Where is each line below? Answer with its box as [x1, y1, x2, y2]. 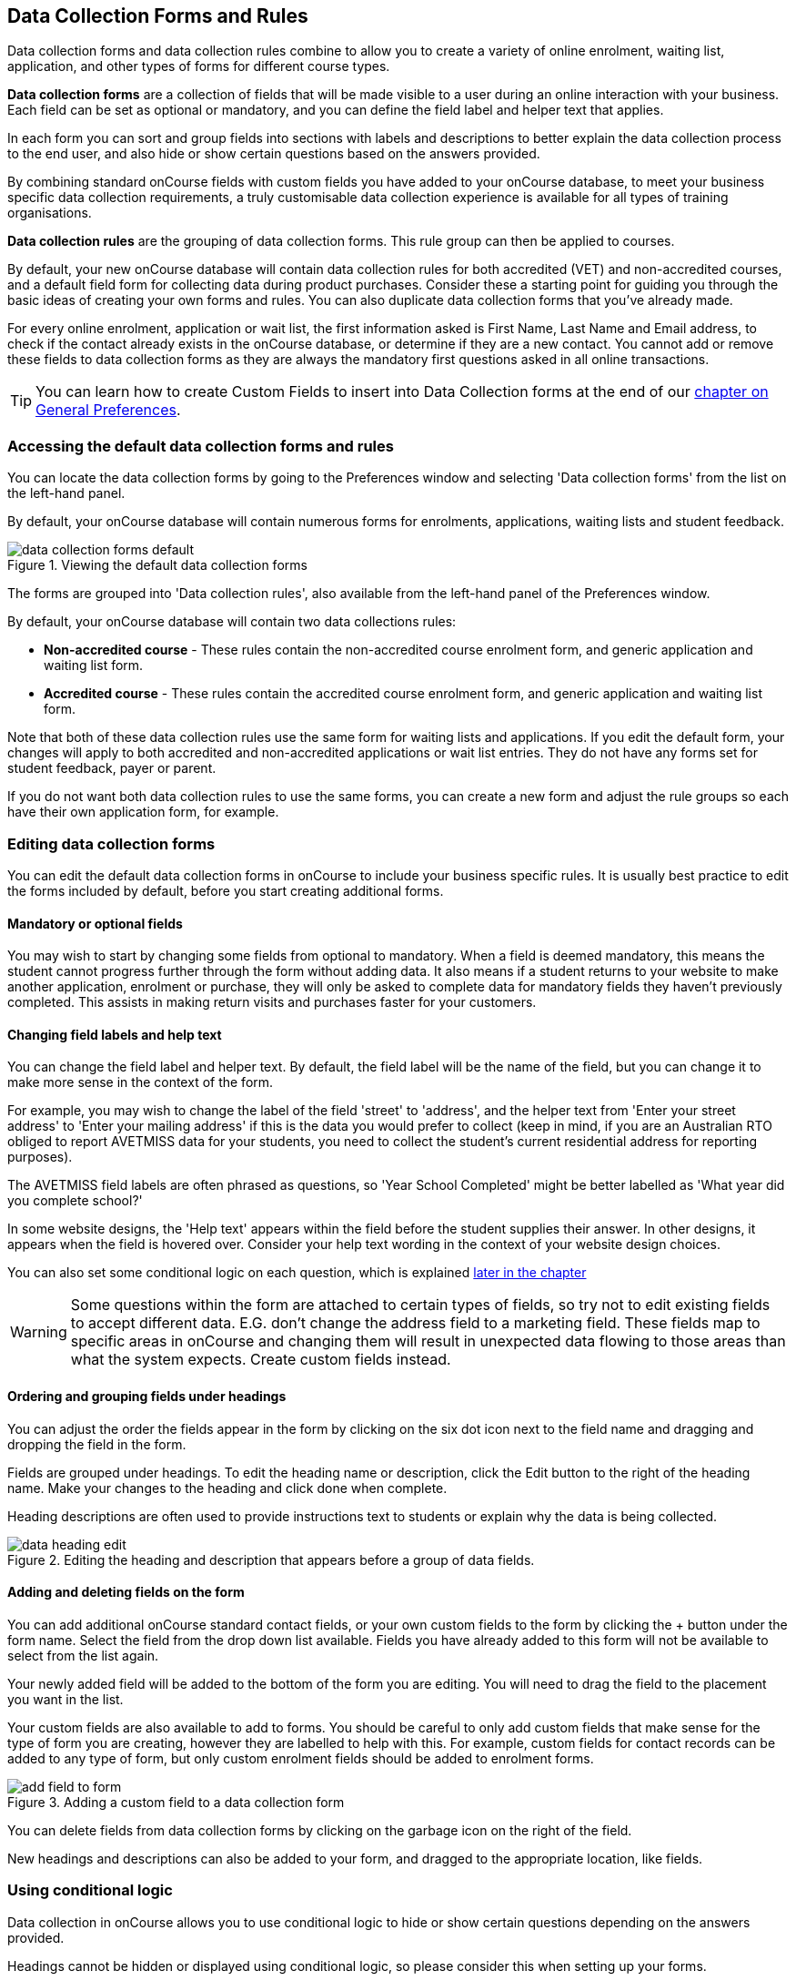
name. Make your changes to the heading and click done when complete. [7, 1479, 448, 1496]
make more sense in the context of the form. [7, 1074, 274, 1091]
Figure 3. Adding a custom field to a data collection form [7, 1793, 345, 1810]
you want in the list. [7, 1691, 124, 1707]
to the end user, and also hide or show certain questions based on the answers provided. [7, 146, 540, 162]
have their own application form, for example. [7, 804, 279, 820]
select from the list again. [7, 1647, 159, 1663]
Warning [10, 1323, 67, 1342]
